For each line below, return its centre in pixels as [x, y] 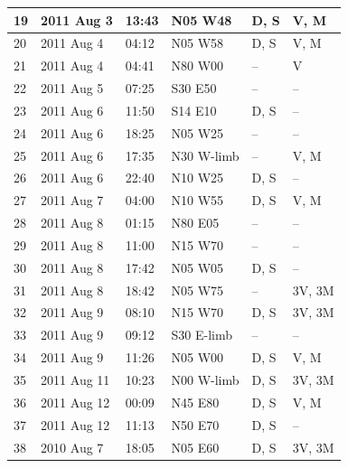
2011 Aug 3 [77, 19]
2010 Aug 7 [72, 447]
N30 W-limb [205, 155]
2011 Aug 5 [72, 88]
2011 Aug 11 [75, 379]
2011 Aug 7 [72, 200]
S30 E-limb [202, 335]
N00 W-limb [205, 379]
